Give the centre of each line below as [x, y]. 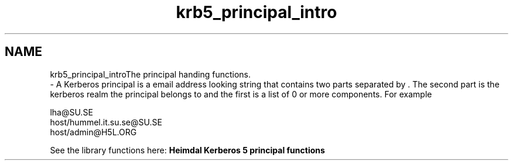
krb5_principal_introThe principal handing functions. [151, 74]
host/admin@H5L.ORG [93, 132]
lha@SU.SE [71, 112]
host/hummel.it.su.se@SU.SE [106, 122]
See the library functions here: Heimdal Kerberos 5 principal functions [187, 150]
